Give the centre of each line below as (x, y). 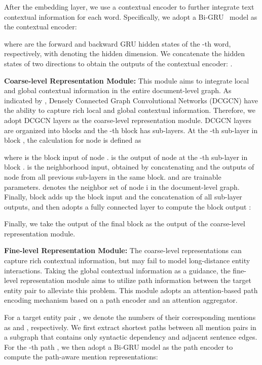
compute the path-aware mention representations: (81, 357)
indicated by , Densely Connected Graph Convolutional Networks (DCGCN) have (131, 100)
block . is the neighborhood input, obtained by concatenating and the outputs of (129, 167)
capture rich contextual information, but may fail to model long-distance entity (127, 260)
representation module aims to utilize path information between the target (136, 280)
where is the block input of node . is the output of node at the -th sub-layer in (126, 157)
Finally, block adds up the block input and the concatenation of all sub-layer (123, 197)
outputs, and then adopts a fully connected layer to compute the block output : (128, 206)
